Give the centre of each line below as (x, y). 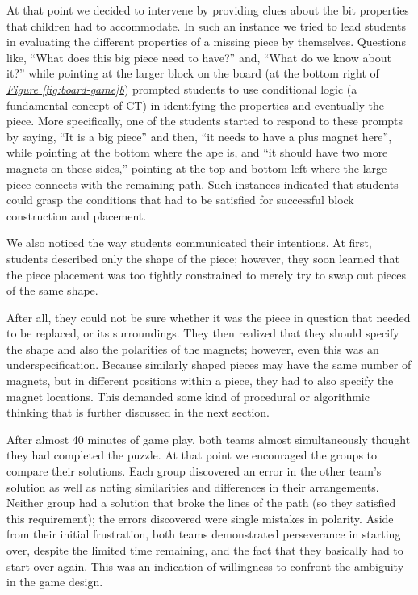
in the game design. (55, 582)
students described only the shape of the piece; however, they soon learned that (203, 258)
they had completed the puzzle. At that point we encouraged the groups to (192, 455)
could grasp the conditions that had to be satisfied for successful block (180, 200)
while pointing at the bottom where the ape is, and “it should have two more (197, 152)
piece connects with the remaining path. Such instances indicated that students (203, 184)
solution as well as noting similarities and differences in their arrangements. (193, 486)
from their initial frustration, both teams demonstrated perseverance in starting (204, 534)
